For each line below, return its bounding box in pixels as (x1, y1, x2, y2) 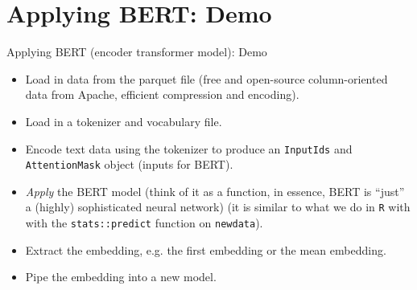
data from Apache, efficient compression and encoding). (25, 86, 299, 103)
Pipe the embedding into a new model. (25, 268, 217, 285)
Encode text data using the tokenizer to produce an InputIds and (25, 140, 353, 157)
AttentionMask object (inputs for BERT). (25, 156, 233, 173)
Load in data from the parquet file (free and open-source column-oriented (25, 70, 388, 87)
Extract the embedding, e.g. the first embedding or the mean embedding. (25, 241, 386, 258)
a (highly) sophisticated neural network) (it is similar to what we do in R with (25, 198, 411, 215)
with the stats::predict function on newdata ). (25, 214, 263, 231)
